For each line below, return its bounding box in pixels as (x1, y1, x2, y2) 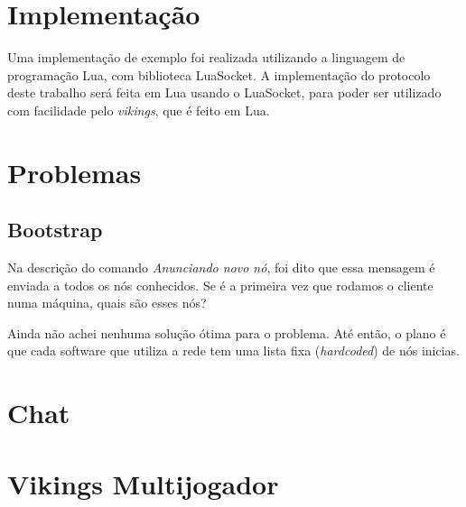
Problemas (7, 153, 142, 190)
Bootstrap (7, 216, 103, 244)
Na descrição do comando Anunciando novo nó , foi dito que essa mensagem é (7, 258, 435, 277)
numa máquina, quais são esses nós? (7, 293, 207, 312)
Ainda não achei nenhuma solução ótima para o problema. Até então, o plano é (7, 323, 446, 342)
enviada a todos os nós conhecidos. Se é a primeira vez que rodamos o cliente (7, 275, 433, 294)
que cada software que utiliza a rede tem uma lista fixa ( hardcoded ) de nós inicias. (7, 341, 460, 360)
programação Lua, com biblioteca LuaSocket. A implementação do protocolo (7, 65, 431, 84)
